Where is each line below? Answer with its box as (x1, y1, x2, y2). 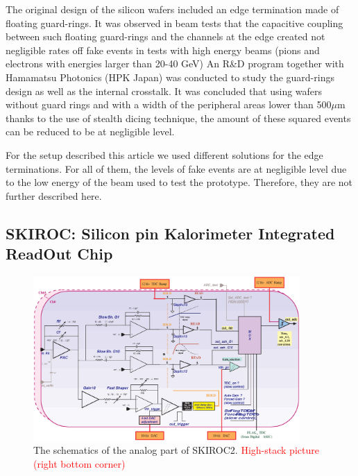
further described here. (6, 188, 102, 203)
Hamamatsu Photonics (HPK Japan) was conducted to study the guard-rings (6, 69, 334, 84)
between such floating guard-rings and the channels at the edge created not (6, 29, 325, 44)
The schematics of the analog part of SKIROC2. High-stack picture (33, 443, 319, 457)
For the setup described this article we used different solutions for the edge (6, 147, 323, 162)
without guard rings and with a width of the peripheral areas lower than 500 (6, 97, 332, 112)
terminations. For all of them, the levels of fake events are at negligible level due (6, 161, 347, 176)
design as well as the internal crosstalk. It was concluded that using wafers (6, 83, 323, 98)
